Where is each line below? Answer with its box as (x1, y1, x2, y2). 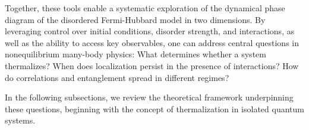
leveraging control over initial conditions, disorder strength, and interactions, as (5, 25, 295, 37)
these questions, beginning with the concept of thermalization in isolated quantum (5, 102, 304, 115)
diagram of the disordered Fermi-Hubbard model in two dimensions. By (5, 13, 266, 25)
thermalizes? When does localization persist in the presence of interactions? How (5, 59, 299, 71)
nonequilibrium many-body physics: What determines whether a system (5, 48, 266, 60)
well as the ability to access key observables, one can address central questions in (5, 36, 299, 48)
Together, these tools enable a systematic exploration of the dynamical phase (5, 2, 285, 14)
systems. (5, 114, 36, 126)
